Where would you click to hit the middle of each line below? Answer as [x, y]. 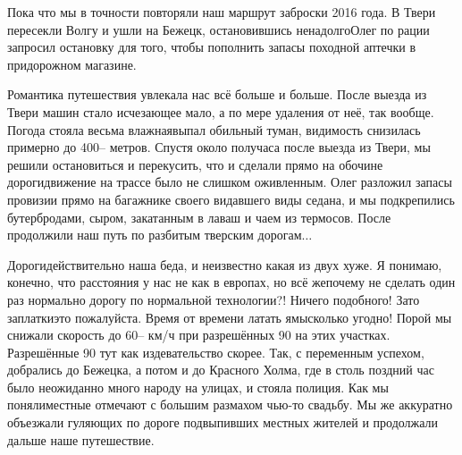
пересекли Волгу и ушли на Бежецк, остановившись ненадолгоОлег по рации [218, 29]
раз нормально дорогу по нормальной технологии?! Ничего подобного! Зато [214, 299]
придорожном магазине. [72, 64]
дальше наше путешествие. [81, 439]
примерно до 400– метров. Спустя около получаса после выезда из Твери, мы [219, 147]
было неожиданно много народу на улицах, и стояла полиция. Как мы [198, 387]
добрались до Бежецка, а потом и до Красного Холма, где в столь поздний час [221, 370]
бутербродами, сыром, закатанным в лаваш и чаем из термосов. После [199, 217]
